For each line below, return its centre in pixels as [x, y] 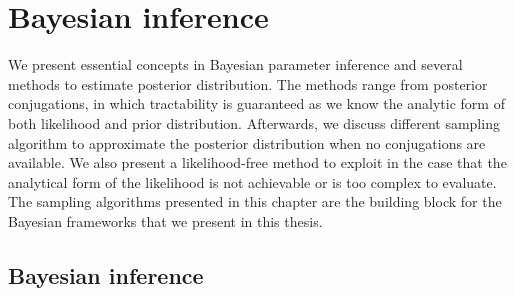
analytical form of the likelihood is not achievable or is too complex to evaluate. [252, 181]
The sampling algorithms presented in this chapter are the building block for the [255, 201]
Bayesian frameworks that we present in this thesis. [165, 220]
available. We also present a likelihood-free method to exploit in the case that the [257, 162]
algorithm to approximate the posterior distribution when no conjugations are [247, 142]
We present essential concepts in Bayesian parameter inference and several [235, 64]
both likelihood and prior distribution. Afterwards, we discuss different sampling [254, 122]
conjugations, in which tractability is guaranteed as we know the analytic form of [256, 103]
